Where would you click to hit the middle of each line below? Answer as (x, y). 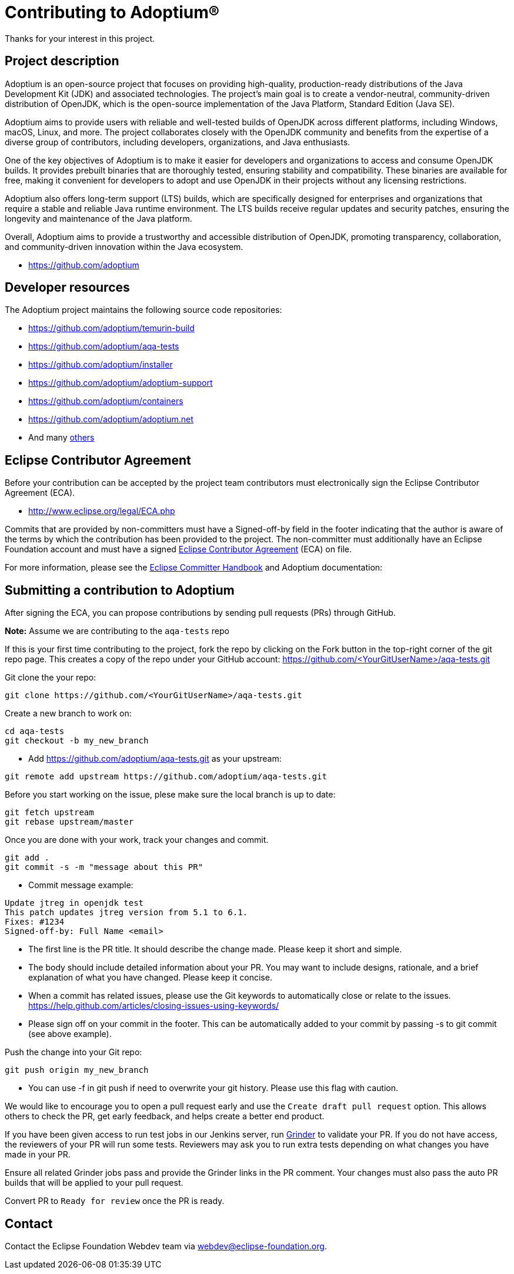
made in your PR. (38, 1155)
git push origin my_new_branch (77, 1070)
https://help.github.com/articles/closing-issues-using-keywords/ (154, 1006)
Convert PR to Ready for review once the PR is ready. (115, 1201)
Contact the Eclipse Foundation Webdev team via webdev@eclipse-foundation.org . (166, 1246)
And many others (61, 438)
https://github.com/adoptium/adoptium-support (121, 383)
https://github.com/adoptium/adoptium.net (111, 419)
